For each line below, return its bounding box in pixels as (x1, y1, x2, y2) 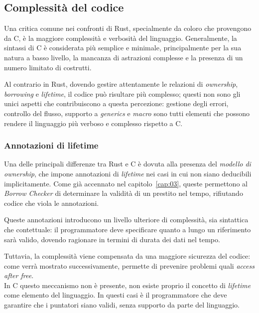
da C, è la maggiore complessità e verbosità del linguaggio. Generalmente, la (4, 32, 237, 43)
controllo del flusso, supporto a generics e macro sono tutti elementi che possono (4, 108, 250, 118)
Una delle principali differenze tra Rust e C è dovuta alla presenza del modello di (4, 158, 251, 169)
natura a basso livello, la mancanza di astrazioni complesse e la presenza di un (4, 52, 243, 62)
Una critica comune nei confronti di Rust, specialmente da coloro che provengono (4, 23, 252, 33)
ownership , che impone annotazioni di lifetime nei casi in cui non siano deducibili (4, 168, 252, 178)
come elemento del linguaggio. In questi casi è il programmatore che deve (4, 290, 227, 300)
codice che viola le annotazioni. (4, 197, 99, 208)
